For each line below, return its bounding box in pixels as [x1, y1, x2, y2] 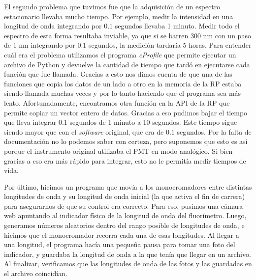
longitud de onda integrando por [4, 21, 102, 31]
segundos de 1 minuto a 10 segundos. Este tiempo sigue [69, 117, 237, 127]
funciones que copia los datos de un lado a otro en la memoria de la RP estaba [4, 78, 242, 88]
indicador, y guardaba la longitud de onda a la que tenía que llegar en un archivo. [4, 249, 251, 259]
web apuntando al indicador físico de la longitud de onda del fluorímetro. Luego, [4, 210, 247, 221]
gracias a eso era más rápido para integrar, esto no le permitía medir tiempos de [4, 155, 246, 166]
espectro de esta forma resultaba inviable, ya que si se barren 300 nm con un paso [4, 30, 251, 40]
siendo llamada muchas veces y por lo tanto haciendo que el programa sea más [4, 88, 241, 98]
